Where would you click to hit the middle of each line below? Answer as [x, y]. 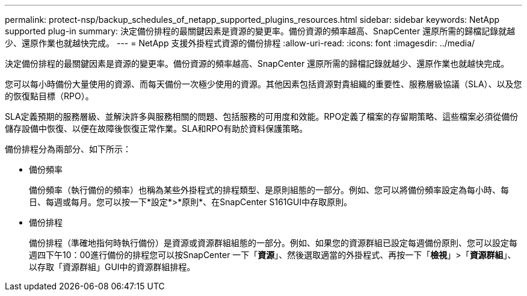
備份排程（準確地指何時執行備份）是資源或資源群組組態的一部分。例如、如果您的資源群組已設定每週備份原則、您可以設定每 [273, 243]
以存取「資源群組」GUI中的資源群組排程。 [112, 267]
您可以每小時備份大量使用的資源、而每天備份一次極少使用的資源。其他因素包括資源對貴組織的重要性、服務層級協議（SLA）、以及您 [263, 84]
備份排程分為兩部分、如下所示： [68, 149]
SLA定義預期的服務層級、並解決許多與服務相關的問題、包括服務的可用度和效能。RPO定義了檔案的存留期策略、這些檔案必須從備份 [262, 116]
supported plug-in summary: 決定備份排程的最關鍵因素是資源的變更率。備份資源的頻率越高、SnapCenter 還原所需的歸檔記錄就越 [260, 31]
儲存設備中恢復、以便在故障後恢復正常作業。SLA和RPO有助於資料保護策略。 [156, 128]
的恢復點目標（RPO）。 [49, 96]
